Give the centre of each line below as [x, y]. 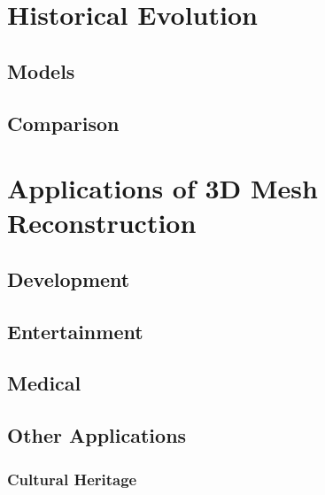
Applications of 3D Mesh [162, 188]
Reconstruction [102, 223]
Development [69, 278]
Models [41, 70]
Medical [44, 383]
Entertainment [75, 331]
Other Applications [97, 435]
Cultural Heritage [72, 479]
